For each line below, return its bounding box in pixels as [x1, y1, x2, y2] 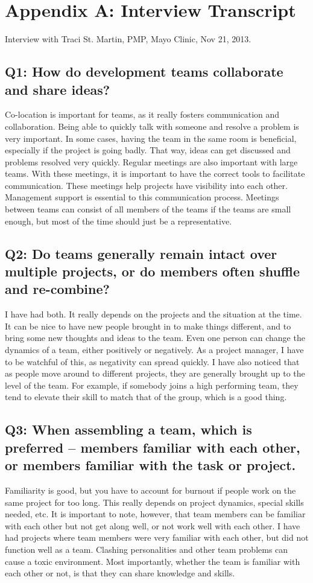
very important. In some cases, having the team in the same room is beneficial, [5, 132, 297, 144]
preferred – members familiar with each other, [5, 438, 300, 456]
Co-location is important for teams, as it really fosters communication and [5, 108, 280, 121]
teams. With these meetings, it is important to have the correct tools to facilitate [5, 167, 305, 180]
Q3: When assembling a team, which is [5, 420, 252, 439]
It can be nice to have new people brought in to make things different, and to [5, 319, 291, 332]
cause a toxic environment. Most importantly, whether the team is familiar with [5, 555, 300, 567]
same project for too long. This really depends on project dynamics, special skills [5, 495, 304, 508]
